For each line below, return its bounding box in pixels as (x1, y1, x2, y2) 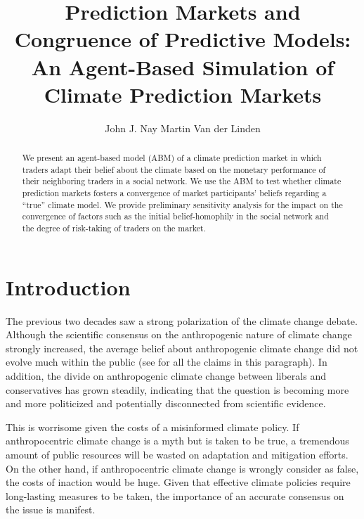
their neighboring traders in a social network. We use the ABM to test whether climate (22, 175, 342, 187)
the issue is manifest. (6, 502, 96, 517)
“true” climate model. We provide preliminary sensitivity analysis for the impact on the (22, 198, 343, 210)
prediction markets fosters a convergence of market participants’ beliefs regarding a (22, 187, 327, 199)
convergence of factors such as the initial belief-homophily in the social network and (22, 210, 329, 222)
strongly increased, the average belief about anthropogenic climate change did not (6, 340, 358, 355)
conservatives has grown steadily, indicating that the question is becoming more (6, 382, 349, 397)
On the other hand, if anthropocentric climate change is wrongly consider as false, (6, 461, 359, 475)
